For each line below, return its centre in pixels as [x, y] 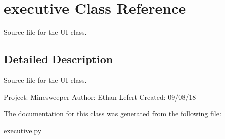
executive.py [23, 130]
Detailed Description [59, 59]
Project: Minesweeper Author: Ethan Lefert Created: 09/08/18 [100, 97]
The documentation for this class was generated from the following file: [113, 114]
